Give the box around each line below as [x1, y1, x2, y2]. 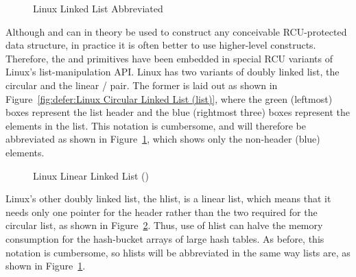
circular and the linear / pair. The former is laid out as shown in [5, 77, 278, 92]
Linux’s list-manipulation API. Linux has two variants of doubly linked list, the [5, 64, 340, 79]
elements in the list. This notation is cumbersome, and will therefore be [5, 118, 306, 132]
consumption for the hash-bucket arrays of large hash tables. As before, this [5, 231, 324, 245]
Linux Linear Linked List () [33, 168, 149, 182]
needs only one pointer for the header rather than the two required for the [5, 204, 318, 219]
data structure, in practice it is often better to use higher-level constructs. [5, 38, 316, 52]
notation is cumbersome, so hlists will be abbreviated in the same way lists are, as [5, 245, 351, 259]
